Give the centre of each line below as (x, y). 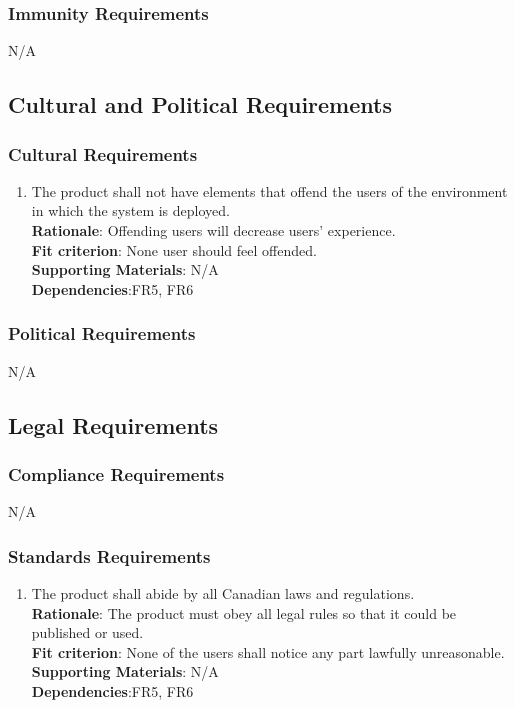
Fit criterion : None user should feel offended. (174, 249)
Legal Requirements (113, 424)
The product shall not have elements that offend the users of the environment (269, 190)
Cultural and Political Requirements (200, 104)
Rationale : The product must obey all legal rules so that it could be (244, 612)
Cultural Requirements (103, 153)
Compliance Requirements (116, 473)
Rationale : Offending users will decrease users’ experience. (213, 230)
